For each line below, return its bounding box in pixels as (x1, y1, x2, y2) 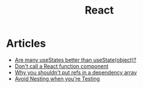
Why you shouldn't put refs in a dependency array (14, 69, 137, 76)
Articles (6, 37, 46, 50)
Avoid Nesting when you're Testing (14, 75, 100, 82)
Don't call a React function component (14, 63, 109, 70)
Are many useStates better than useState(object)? (14, 56, 137, 63)
